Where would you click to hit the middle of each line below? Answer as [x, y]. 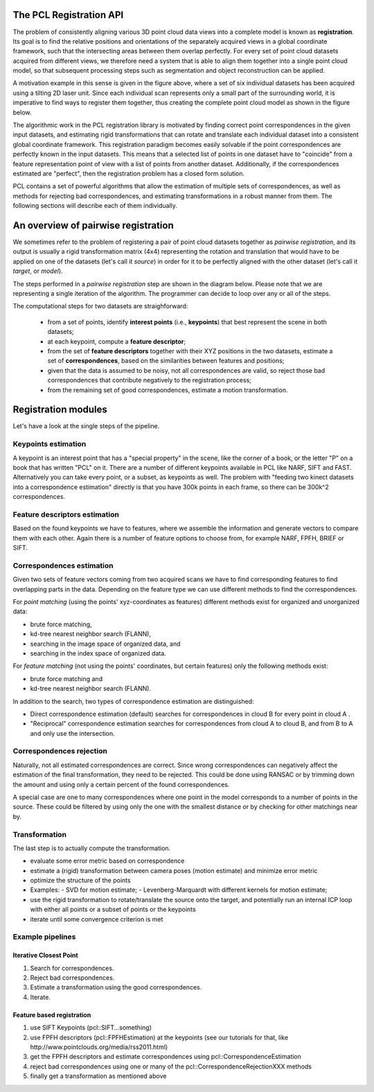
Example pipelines [44, 937]
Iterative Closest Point [46, 955]
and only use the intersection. [73, 733]
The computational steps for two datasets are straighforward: [100, 306]
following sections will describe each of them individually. [95, 206]
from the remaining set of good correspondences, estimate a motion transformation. [168, 390]
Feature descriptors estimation [66, 514]
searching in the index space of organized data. [98, 653]
